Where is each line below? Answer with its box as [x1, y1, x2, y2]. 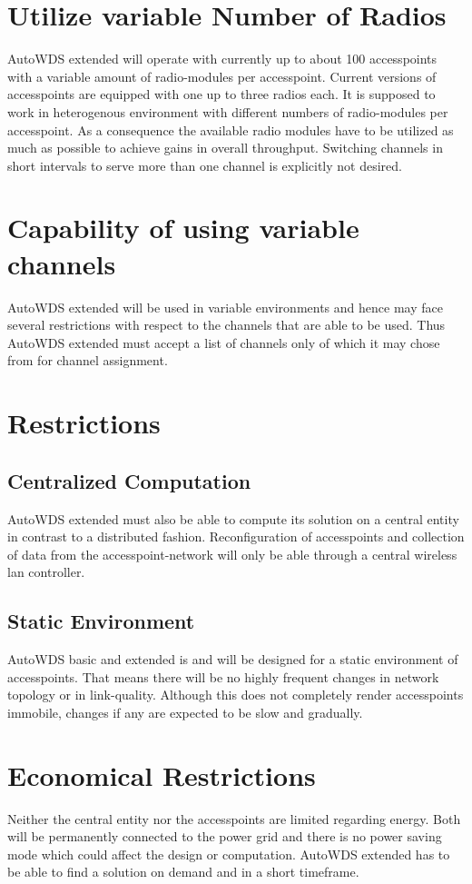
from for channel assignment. [7, 351, 168, 370]
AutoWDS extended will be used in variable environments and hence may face [7, 297, 443, 316]
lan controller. [7, 562, 85, 581]
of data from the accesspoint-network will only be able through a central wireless [7, 544, 457, 563]
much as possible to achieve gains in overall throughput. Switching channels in [7, 138, 443, 157]
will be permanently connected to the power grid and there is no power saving [7, 827, 442, 846]
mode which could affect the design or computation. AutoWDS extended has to [7, 844, 450, 863]
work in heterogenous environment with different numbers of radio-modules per [7, 102, 448, 121]
